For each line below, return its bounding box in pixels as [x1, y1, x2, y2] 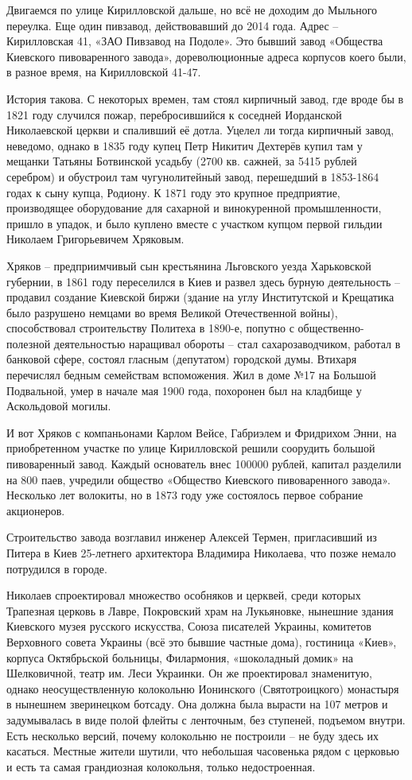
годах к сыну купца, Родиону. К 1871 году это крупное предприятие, [6, 184, 340, 200]
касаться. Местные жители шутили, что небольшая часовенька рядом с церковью [6, 743, 399, 759]
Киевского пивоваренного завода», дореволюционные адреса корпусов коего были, [6, 48, 406, 64]
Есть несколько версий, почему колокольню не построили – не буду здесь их [6, 727, 379, 743]
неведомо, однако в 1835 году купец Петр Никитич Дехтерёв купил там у [6, 137, 363, 153]
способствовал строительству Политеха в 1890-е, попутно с [6, 320, 294, 336]
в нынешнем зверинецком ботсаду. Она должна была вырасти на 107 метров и [6, 696, 388, 712]
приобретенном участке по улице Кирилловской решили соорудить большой [6, 440, 375, 456]
